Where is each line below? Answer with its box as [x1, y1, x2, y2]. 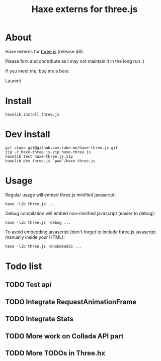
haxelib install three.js [5, 112, 59, 117]
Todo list [5, 260, 42, 272]
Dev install [5, 129, 50, 140]
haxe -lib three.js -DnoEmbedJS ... [5, 244, 82, 249]
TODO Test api [5, 281, 52, 289]
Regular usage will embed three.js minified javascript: [5, 192, 116, 198]
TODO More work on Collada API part [5, 332, 124, 340]
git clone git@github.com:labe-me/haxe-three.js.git [5, 145, 118, 150]
